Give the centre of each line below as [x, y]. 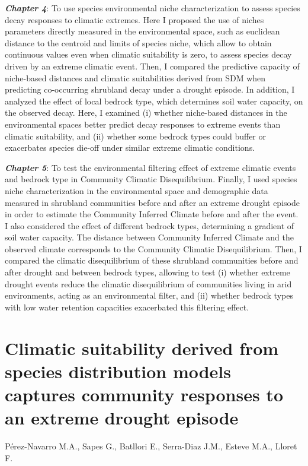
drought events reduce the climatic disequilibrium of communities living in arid [148, 283]
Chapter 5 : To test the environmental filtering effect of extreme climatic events [150, 167]
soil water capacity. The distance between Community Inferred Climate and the [149, 237]
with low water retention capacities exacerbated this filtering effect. [127, 307]
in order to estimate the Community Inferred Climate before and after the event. [152, 214]
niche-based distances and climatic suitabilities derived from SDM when [135, 77]
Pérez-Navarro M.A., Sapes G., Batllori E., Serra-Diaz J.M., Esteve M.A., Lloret [151, 446]
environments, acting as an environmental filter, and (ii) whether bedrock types [149, 295]
